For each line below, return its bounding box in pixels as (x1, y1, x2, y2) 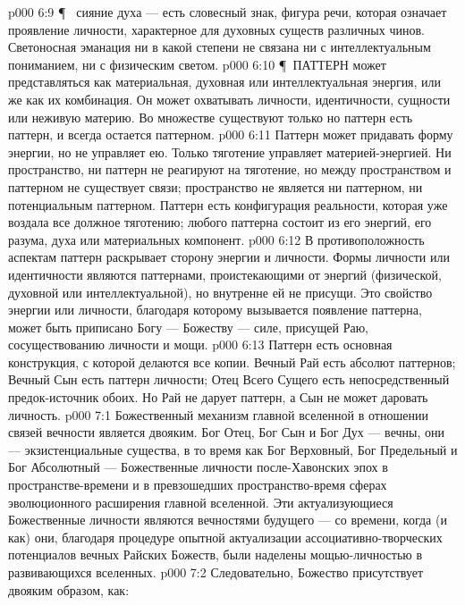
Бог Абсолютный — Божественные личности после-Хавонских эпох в (8, 458, 388, 476)
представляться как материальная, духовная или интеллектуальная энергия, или (8, 72, 442, 91)
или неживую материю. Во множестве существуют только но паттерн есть (8, 107, 413, 126)
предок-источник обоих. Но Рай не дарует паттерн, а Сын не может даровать (8, 388, 428, 407)
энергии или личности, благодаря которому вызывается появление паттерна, (8, 300, 422, 319)
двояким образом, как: (8, 580, 130, 599)
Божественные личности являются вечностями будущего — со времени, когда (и (8, 510, 447, 529)
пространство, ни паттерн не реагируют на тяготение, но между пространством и (8, 160, 452, 179)
